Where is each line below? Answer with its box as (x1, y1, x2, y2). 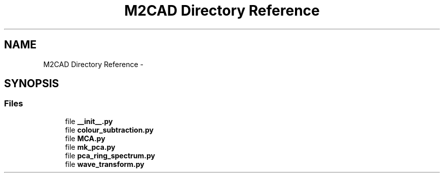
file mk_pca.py (65, 142, 116, 151)
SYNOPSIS (4, 77, 59, 90)
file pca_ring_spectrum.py (65, 151, 155, 160)
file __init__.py (65, 116, 113, 126)
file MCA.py (65, 134, 105, 143)
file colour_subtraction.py (65, 125, 154, 134)
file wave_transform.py (65, 159, 144, 168)
